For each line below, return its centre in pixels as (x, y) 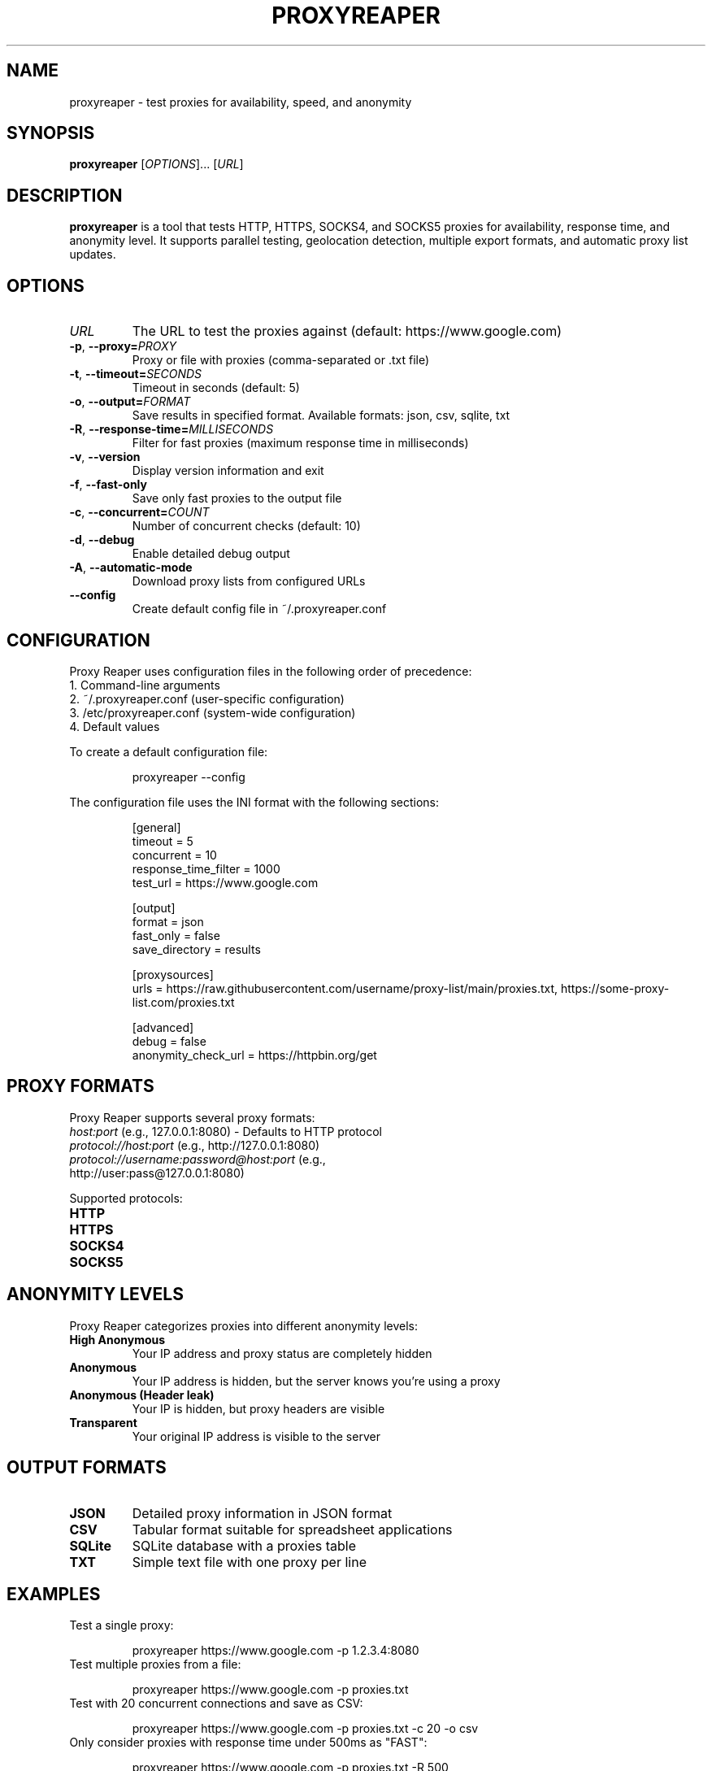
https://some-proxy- (615, 988)
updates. (93, 255)
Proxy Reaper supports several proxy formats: (192, 1117)
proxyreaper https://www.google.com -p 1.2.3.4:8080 (276, 1651)
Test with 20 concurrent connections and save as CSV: (216, 1704)
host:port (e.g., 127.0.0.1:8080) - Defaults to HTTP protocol (226, 1131)
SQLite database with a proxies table (244, 1545)
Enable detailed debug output (211, 554)
